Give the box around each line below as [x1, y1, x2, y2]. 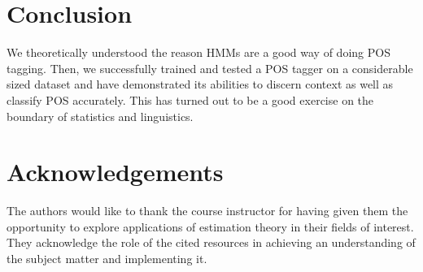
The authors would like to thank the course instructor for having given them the [7, 202, 408, 219]
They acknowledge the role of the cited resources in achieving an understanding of [7, 234, 416, 251]
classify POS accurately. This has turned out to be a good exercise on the [7, 91, 374, 108]
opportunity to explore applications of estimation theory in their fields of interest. [7, 218, 414, 235]
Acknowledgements [7, 155, 224, 188]
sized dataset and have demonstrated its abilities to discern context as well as [7, 76, 394, 93]
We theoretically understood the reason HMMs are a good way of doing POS [7, 44, 390, 61]
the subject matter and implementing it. [7, 250, 207, 266]
